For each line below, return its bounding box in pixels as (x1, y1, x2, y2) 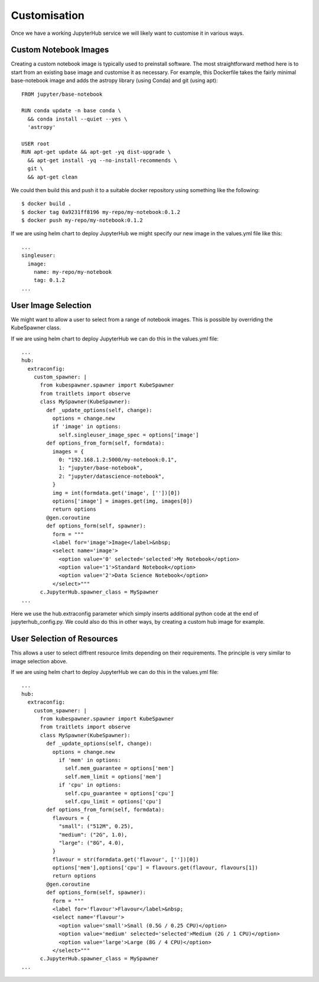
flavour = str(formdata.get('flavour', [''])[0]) (52, 856, 199, 863)
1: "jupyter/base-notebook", (58, 465, 143, 471)
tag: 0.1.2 (33, 277, 66, 284)
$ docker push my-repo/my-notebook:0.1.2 (21, 217, 143, 224)
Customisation (11, 9, 85, 22)
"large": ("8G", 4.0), (58, 840, 125, 846)
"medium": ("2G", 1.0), (58, 831, 128, 838)
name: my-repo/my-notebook (33, 269, 112, 276)
